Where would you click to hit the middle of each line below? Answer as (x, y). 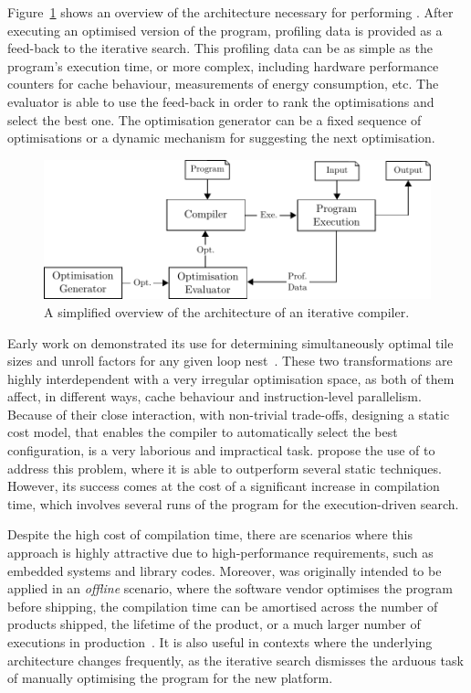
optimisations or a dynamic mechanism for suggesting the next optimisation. (221, 138)
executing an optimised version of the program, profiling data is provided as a (225, 30)
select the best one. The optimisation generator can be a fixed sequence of (215, 119)
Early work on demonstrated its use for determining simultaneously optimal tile (230, 342)
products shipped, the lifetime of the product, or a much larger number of (214, 624)
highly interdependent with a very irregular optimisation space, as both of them (231, 378)
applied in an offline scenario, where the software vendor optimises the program (230, 588)
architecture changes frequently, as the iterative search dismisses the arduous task (235, 660)
